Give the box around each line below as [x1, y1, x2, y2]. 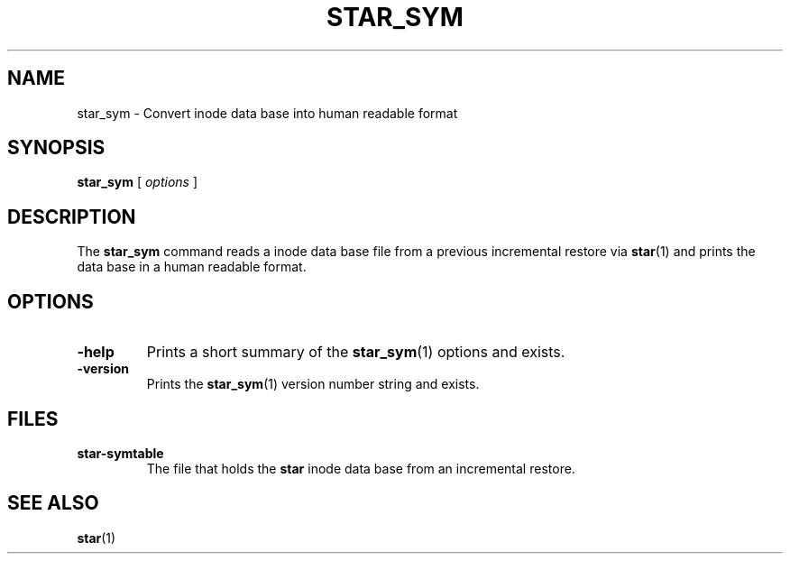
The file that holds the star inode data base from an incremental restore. [146, 460, 575, 476]
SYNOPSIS [7, 136, 106, 160]
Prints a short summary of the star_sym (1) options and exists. [146, 343, 565, 362]
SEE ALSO [7, 492, 99, 515]
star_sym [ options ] [77, 174, 198, 190]
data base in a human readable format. [77, 259, 307, 275]
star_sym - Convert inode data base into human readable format [77, 105, 458, 121]
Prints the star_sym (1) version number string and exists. [146, 376, 480, 392]
